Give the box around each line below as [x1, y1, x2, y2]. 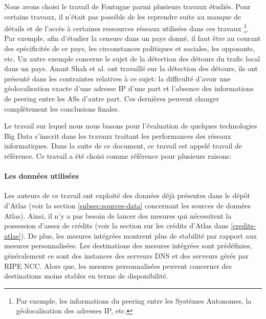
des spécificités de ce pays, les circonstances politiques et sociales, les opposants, [4, 43, 255, 54]
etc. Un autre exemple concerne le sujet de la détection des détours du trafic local [4, 53, 260, 63]
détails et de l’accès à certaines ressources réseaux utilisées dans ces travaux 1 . [4, 22, 249, 33]
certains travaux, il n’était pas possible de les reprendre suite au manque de [4, 11, 241, 22]
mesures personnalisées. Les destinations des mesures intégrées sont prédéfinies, [4, 240, 252, 251]
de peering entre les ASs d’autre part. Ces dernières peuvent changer [4, 93, 219, 103]
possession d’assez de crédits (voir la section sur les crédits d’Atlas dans [4, 220, 229, 231]
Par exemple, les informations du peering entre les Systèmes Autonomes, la [16, 295, 252, 306]
